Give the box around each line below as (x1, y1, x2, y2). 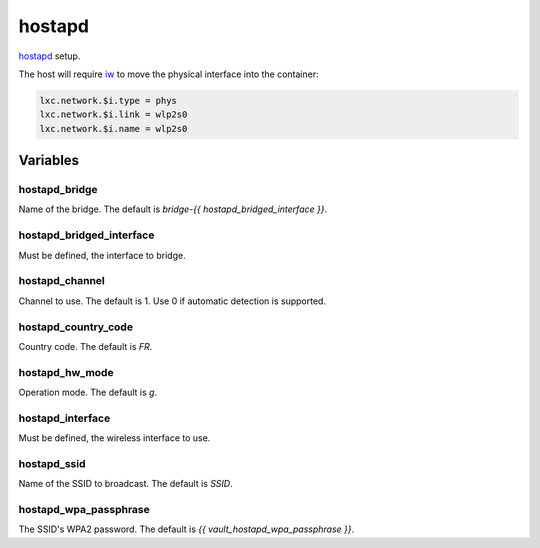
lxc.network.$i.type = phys (39, 95, 177, 106)
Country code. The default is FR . (18, 340, 153, 352)
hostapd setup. (18, 50, 81, 62)
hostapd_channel (18, 274, 105, 288)
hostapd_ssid (18, 456, 86, 470)
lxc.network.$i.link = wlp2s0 (39, 109, 188, 120)
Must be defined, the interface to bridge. (18, 249, 186, 261)
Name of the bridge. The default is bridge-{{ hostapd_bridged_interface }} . (18, 203, 328, 215)
